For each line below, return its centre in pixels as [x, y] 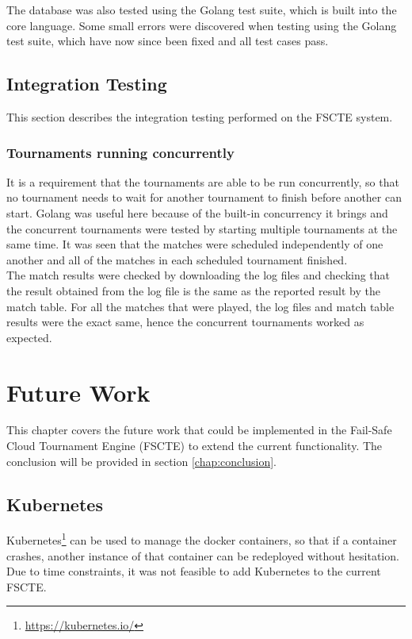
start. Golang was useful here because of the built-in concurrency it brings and [197, 212]
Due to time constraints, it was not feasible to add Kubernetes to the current [194, 571]
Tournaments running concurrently [120, 152]
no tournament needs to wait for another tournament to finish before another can [204, 197]
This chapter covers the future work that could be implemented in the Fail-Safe [199, 430]
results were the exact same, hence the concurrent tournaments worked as [185, 322]
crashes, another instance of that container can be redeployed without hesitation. [203, 555]
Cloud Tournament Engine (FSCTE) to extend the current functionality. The [195, 446]
